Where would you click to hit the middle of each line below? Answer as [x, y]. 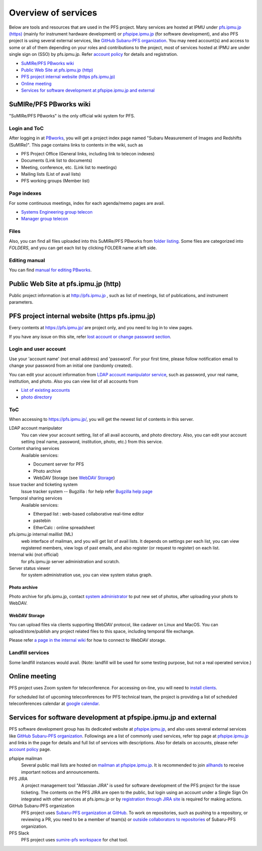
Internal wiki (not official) [34, 555]
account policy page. [30, 750]
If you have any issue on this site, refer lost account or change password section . [90, 336]
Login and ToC [26, 128]
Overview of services [53, 13]
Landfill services [29, 653]
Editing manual [27, 260]
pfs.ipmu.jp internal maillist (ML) [41, 534]
